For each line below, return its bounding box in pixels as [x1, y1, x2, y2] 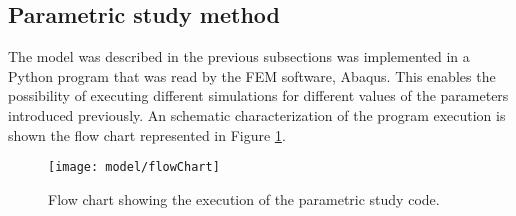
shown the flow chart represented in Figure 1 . [8, 124, 286, 145]
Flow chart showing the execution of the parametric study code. [48, 188, 440, 209]
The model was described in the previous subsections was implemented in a [8, 46, 470, 67]
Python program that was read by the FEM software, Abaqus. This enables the [8, 65, 496, 86]
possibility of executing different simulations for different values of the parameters [8, 85, 509, 106]
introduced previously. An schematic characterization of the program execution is [8, 104, 506, 125]
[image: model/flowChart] [48, 160, 220, 175]
